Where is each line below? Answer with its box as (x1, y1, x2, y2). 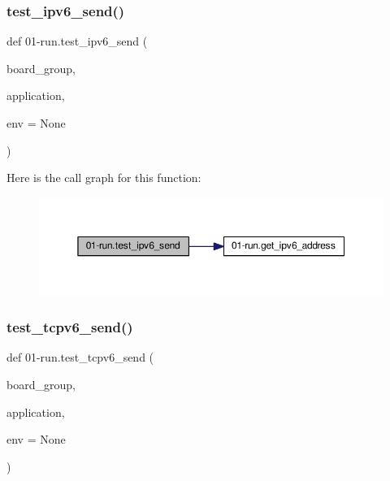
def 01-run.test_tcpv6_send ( (6, 349, 154, 366)
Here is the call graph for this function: (6, 169, 201, 186)
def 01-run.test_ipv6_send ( (6, 32, 148, 50)
